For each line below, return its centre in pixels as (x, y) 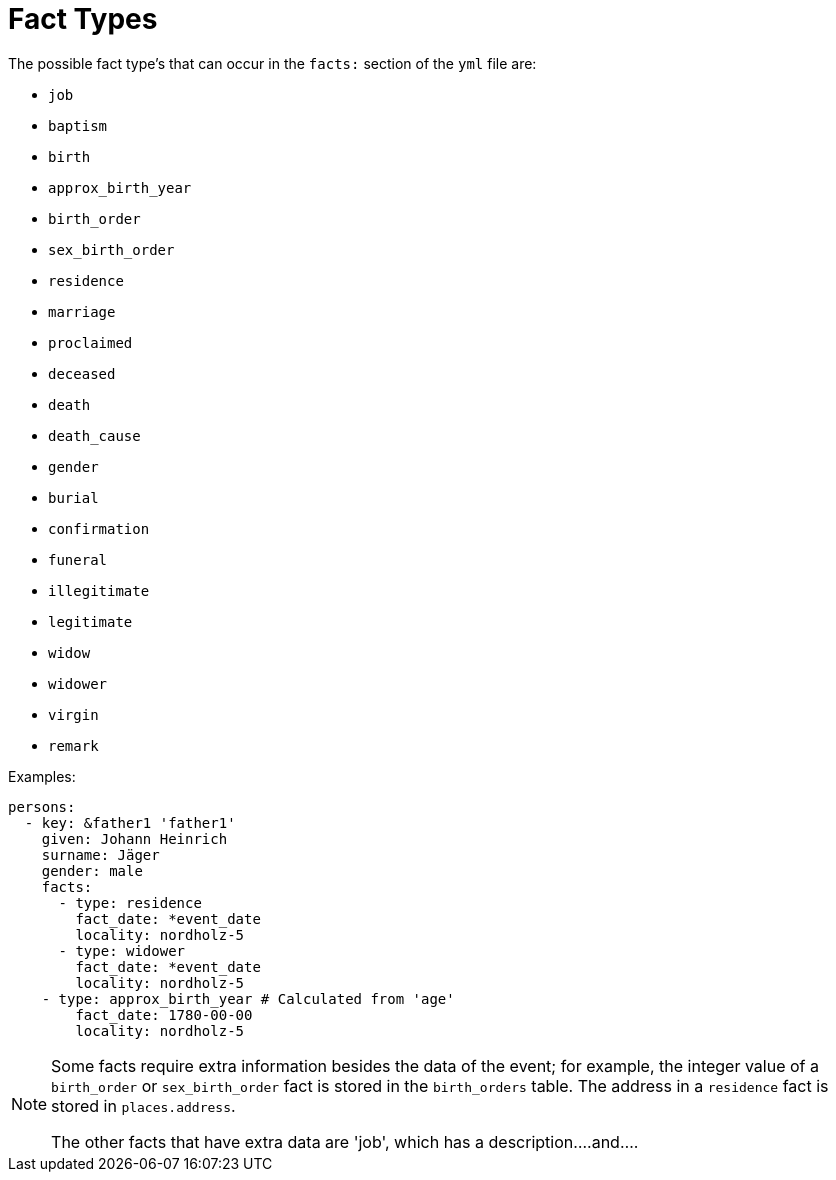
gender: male (92, 870)
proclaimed (90, 342)
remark (73, 745)
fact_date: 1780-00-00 (164, 1014)
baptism (78, 125)
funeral (78, 559)
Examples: (42, 776)
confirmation (99, 528)
